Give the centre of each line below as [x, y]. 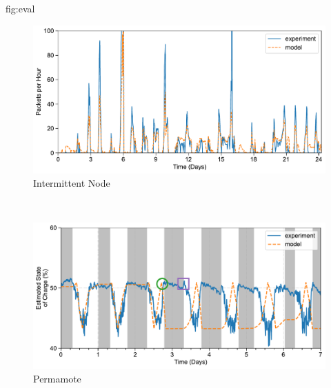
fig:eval [20, 8]
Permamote [57, 379]
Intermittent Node [72, 183]
